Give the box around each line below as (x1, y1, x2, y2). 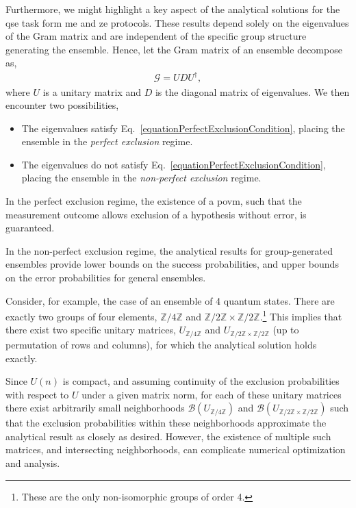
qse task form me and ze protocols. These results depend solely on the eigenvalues (5, 15, 349, 29)
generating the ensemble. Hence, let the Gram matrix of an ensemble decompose (5, 42, 342, 56)
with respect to (5, 387, 69, 401)
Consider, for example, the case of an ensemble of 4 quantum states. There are (5, 293, 335, 307)
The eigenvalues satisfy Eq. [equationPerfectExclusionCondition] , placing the (21, 120, 345, 135)
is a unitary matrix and (42, 84, 141, 99)
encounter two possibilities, (5, 98, 119, 112)
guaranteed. (5, 220, 55, 235)
